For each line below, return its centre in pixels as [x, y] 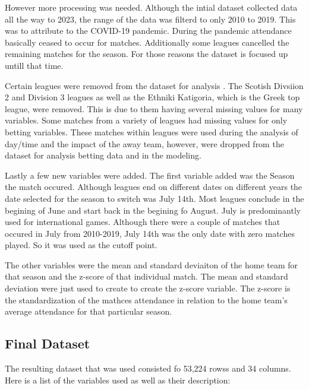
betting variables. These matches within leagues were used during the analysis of [152, 131]
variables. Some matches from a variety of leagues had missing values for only [146, 120]
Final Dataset [48, 343]
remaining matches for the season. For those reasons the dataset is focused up [146, 54]
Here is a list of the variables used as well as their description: [118, 380]
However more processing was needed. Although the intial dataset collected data [151, 7]
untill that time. [34, 65]
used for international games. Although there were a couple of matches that [143, 222]
